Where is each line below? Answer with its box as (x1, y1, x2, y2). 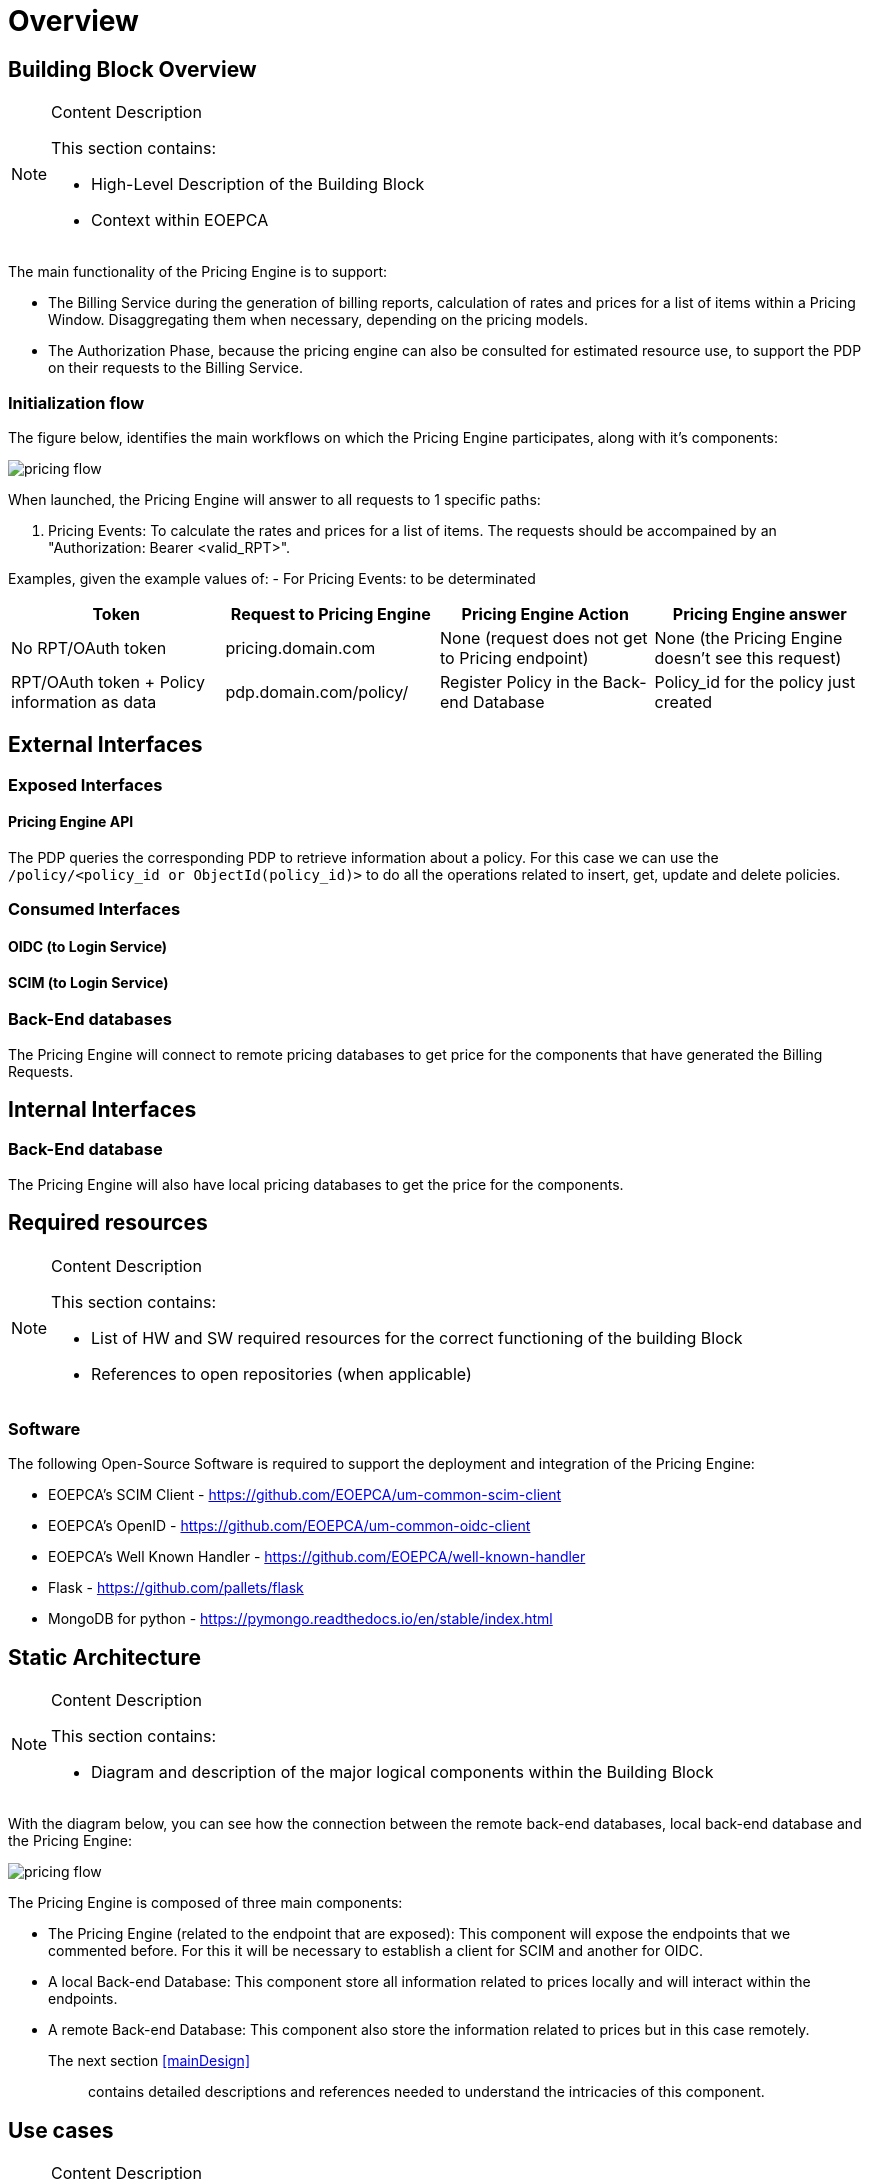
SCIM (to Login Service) (8, 973, 169, 991)
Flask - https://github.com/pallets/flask (48, 1579, 304, 1597)
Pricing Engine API (8, 813, 134, 831)
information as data (11, 691, 157, 712)
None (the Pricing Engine (654, 627, 843, 648)
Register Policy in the (440, 671, 599, 692)
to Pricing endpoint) (440, 647, 589, 668)
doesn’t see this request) (654, 647, 842, 668)
